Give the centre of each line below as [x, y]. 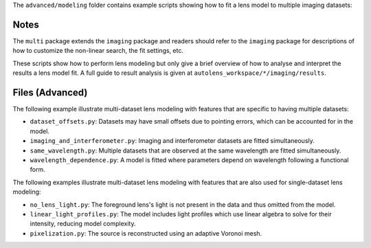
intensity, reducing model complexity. [83, 224]
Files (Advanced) [50, 92]
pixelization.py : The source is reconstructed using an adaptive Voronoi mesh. [146, 233]
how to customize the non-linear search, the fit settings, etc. [98, 51]
